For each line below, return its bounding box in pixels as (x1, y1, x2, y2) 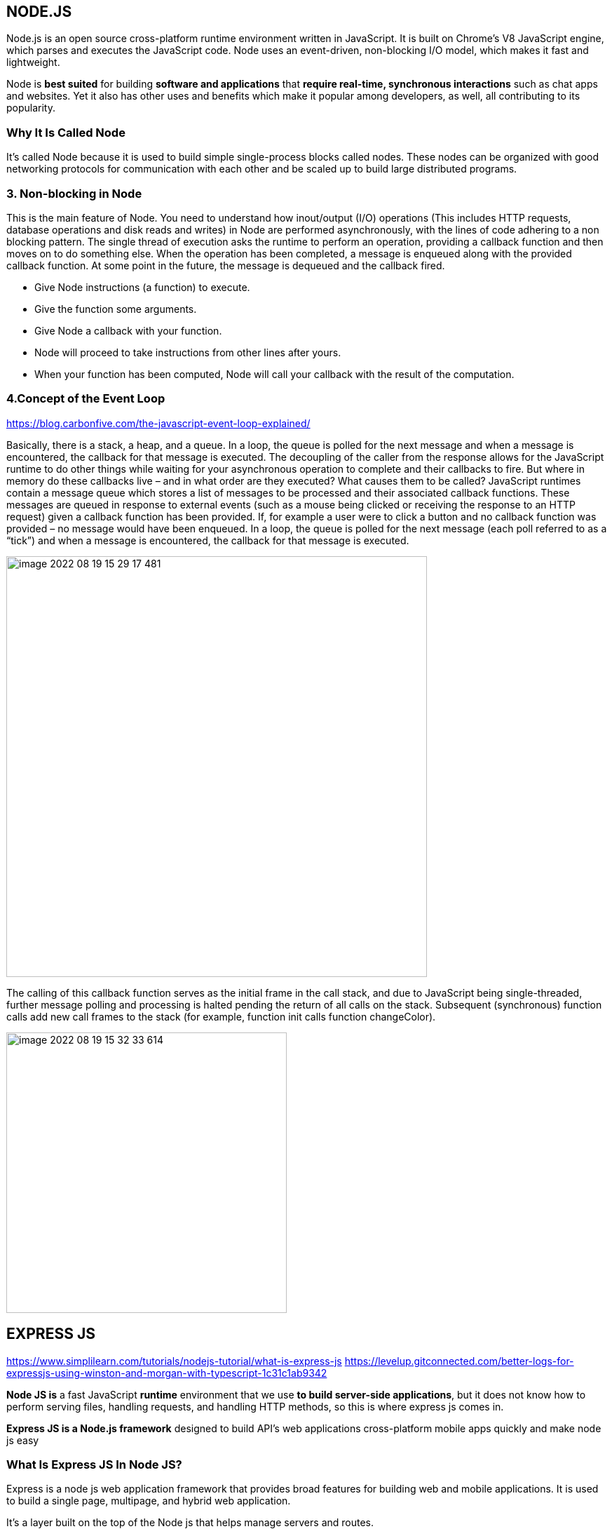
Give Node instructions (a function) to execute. (34, 281, 250, 293)
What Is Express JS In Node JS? (6, 1457, 182, 1471)
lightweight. (6, 56, 60, 69)
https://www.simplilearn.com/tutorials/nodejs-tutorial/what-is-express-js (6, 1354, 342, 1367)
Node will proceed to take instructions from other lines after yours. (34, 346, 341, 358)
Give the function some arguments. (34, 302, 197, 315)
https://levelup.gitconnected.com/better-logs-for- (344, 1354, 574, 1367)
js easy (6, 1434, 39, 1446)
